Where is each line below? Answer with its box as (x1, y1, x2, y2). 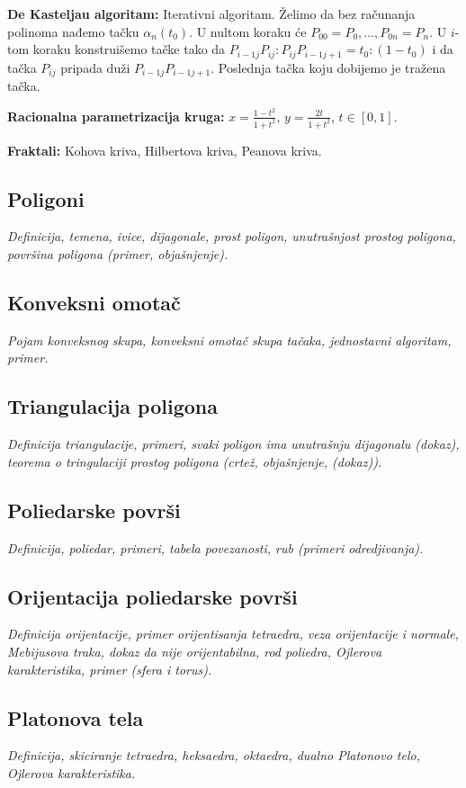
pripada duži (60, 58, 130, 76)
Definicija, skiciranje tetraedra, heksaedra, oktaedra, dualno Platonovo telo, (7, 746, 420, 765)
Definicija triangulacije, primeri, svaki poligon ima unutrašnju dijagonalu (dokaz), (7, 434, 460, 453)
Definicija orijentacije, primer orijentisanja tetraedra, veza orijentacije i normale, (7, 624, 459, 643)
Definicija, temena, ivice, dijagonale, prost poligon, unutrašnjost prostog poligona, (7, 227, 456, 246)
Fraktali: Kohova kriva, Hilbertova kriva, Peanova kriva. (7, 140, 322, 159)
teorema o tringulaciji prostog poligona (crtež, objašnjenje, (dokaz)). (7, 452, 382, 470)
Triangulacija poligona (7, 392, 218, 420)
